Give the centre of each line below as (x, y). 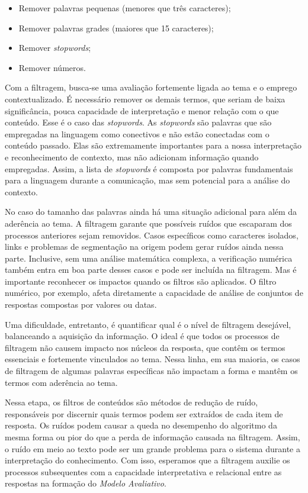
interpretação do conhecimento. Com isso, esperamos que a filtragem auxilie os (147, 460)
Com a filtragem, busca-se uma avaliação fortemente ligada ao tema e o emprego (151, 87)
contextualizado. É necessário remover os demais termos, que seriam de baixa (145, 99)
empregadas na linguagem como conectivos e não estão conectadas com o (137, 133)
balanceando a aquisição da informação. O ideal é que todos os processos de (142, 336)
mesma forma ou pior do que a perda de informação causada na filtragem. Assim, (153, 437)
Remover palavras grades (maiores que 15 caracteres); (116, 28)
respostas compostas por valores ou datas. (81, 304)
